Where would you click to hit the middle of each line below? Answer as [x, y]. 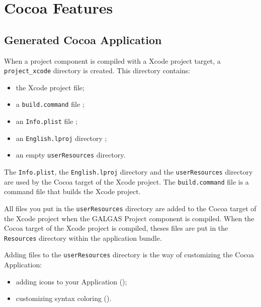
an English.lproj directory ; [61, 138]
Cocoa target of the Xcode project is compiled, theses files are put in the [116, 228]
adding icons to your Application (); [71, 281]
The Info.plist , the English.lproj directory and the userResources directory [128, 172]
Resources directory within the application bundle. [83, 238]
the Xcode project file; [50, 87]
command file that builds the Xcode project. [72, 191]
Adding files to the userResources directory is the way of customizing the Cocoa [129, 255]
